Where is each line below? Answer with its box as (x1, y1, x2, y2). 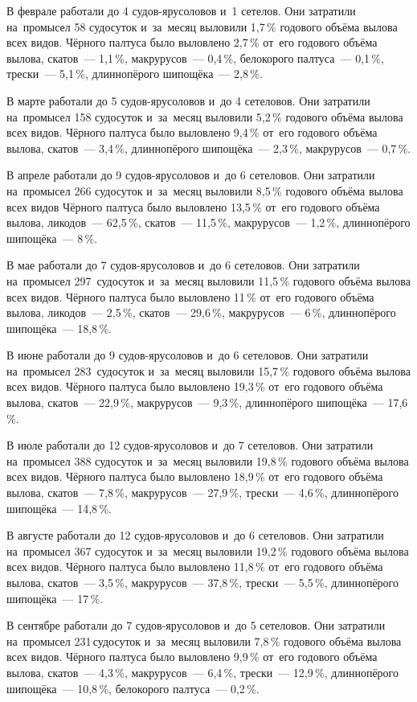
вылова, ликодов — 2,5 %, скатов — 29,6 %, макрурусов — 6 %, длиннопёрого (6, 304, 396, 321)
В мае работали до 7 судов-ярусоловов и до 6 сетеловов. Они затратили (6, 257, 360, 273)
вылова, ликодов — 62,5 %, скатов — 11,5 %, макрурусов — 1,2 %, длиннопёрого (6, 214, 411, 231)
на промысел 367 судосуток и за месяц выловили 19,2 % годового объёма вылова (6, 542, 409, 559)
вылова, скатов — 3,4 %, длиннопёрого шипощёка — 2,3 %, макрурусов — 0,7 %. (6, 139, 411, 156)
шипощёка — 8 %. (6, 229, 98, 246)
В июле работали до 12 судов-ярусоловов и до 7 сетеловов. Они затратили (6, 437, 374, 454)
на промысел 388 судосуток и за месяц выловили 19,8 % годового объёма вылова (6, 452, 409, 469)
